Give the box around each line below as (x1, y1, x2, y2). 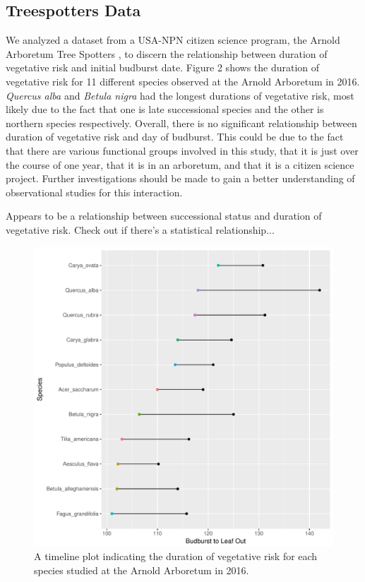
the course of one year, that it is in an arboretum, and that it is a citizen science (6, 157, 354, 172)
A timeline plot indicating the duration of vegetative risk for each (34, 549, 318, 564)
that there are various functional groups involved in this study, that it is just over (6, 143, 359, 158)
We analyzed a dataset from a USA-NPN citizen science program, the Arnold (6, 32, 340, 47)
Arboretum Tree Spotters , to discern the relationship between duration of (6, 46, 328, 61)
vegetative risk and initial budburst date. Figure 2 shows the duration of (6, 60, 320, 75)
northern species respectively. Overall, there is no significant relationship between (6, 115, 357, 130)
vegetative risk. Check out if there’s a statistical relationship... (6, 222, 275, 237)
